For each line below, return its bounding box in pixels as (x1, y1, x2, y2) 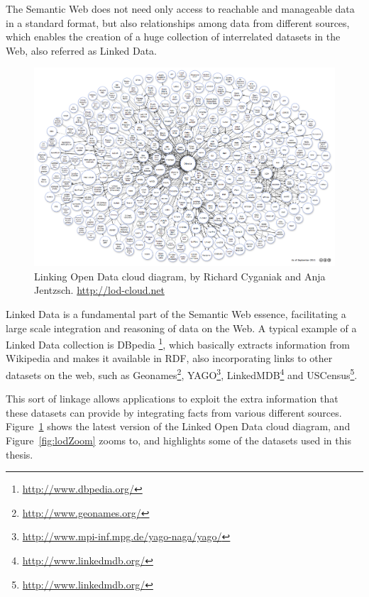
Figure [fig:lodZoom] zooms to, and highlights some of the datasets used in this (6, 432, 351, 447)
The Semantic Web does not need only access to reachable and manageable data (6, 1, 355, 16)
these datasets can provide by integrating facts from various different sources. (6, 405, 342, 420)
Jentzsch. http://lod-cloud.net (34, 283, 165, 297)
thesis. (6, 447, 33, 461)
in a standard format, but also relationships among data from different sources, (6, 15, 350, 30)
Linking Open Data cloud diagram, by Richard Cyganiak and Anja (34, 268, 326, 283)
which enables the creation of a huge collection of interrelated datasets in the (6, 29, 341, 44)
